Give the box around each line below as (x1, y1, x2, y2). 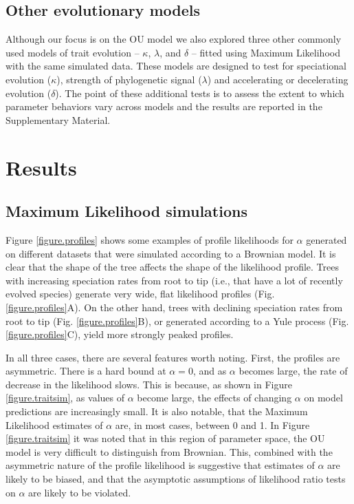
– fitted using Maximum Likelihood (191, 45, 340, 59)
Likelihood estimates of (5, 417, 103, 432)
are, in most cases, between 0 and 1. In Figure (115, 417, 310, 432)
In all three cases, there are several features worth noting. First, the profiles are (5, 350, 340, 364)
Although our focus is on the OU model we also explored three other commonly (5, 32, 342, 46)
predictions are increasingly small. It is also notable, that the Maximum (5, 404, 308, 419)
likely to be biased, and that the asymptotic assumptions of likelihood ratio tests (5, 472, 346, 486)
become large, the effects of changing (137, 390, 292, 405)
